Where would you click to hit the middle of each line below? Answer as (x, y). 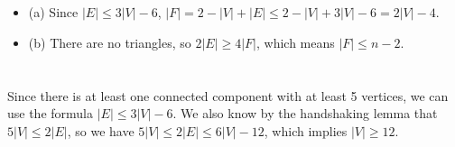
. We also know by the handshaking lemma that (305, 113)
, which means (295, 42)
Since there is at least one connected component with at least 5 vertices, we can (228, 95)
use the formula (51, 113)
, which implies (306, 130)
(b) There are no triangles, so (110, 42)
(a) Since (53, 12)
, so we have (101, 130)
